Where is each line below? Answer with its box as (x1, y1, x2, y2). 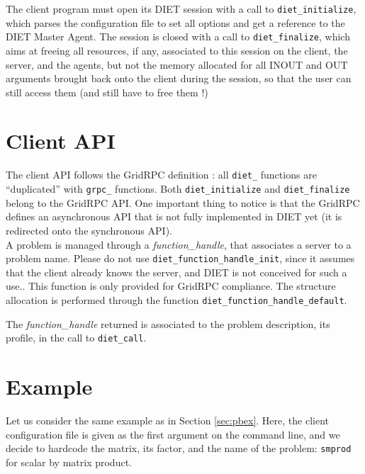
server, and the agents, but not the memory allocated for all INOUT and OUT (6, 57, 348, 72)
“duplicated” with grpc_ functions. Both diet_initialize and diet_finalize (6, 181, 350, 196)
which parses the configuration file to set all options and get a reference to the (6, 15, 345, 30)
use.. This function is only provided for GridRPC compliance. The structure (6, 278, 336, 293)
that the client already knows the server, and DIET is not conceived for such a (6, 264, 347, 279)
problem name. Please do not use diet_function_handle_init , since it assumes (6, 251, 355, 266)
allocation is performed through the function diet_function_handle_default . (6, 292, 347, 307)
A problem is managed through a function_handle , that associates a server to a (6, 237, 352, 252)
